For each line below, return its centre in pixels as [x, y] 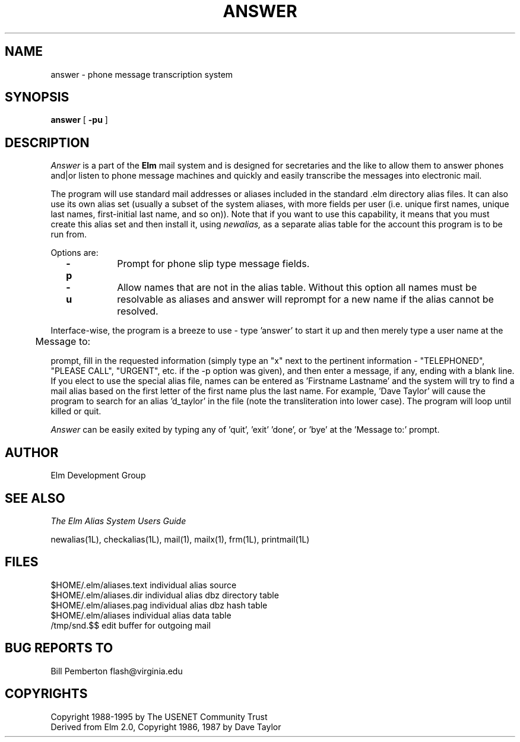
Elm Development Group [98, 475]
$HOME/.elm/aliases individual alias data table [141, 615]
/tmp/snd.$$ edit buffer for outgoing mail [131, 625]
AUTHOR [32, 452]
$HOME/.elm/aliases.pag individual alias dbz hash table [159, 605]
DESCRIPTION [47, 142]
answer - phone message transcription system [142, 74]
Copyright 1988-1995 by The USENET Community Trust [159, 716]
